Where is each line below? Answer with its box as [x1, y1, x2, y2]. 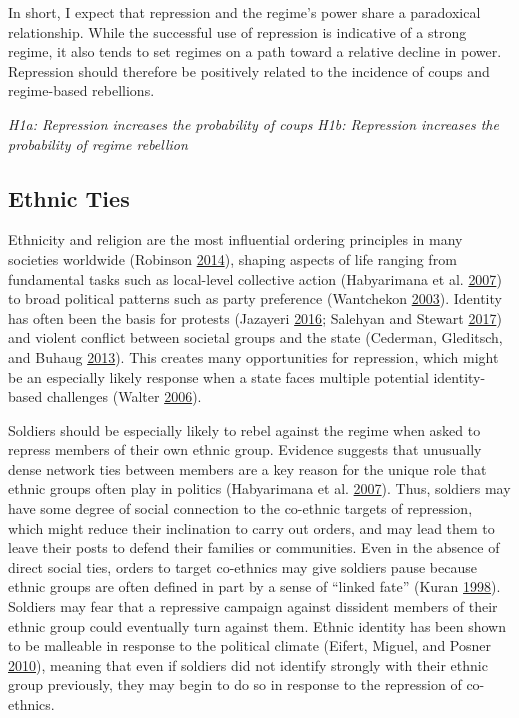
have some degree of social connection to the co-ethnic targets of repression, [8, 498, 473, 519]
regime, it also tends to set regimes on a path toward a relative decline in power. [8, 41, 502, 62]
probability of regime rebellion [8, 133, 188, 154]
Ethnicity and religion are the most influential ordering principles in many [8, 229, 463, 250]
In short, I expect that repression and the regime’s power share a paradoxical [8, 2, 481, 22]
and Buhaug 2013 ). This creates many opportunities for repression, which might [8, 346, 499, 367]
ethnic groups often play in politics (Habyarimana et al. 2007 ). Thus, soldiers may [8, 478, 511, 499]
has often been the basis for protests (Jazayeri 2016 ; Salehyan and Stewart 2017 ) [8, 307, 502, 328]
